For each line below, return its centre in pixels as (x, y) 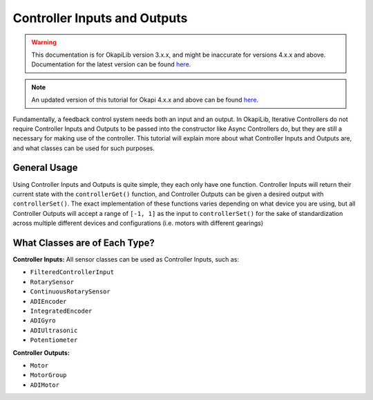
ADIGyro (43, 321)
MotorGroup (48, 375)
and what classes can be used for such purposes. (84, 148)
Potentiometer (54, 340)
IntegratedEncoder (61, 311)
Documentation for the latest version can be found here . (111, 64)
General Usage (46, 168)
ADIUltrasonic (54, 330)
